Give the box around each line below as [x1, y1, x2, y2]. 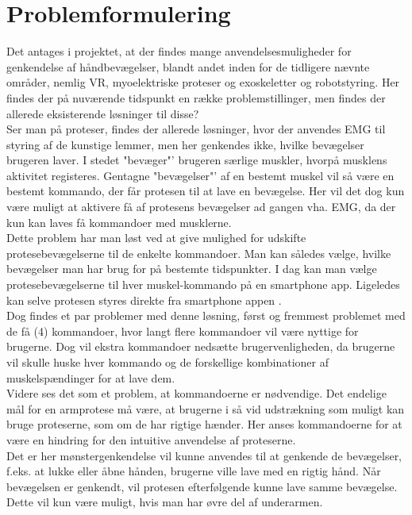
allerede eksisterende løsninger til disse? [6, 105, 199, 121]
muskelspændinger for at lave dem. [6, 369, 175, 386]
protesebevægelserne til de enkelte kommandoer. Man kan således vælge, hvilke [6, 244, 391, 261]
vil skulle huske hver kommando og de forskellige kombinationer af [6, 354, 329, 370]
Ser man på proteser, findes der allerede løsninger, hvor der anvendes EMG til [6, 121, 386, 137]
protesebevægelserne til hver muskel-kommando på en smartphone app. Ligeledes [6, 276, 400, 293]
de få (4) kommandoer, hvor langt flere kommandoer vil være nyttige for [6, 322, 359, 339]
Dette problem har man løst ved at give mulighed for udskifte [6, 229, 306, 246]
